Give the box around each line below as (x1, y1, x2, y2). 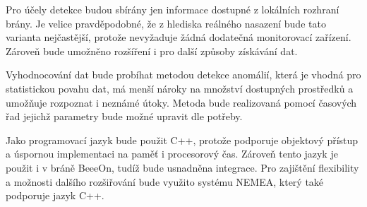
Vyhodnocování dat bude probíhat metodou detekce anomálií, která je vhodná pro (6, 67, 361, 82)
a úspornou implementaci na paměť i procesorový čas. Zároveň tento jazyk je (6, 146, 338, 161)
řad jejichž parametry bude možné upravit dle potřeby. (6, 109, 243, 124)
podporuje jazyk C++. (6, 188, 104, 203)
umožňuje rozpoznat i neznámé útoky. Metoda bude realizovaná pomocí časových (6, 95, 357, 110)
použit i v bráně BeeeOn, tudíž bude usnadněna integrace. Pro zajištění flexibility (6, 160, 359, 175)
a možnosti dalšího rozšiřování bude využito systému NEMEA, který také (6, 174, 324, 189)
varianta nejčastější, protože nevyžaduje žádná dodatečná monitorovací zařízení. (6, 30, 351, 45)
